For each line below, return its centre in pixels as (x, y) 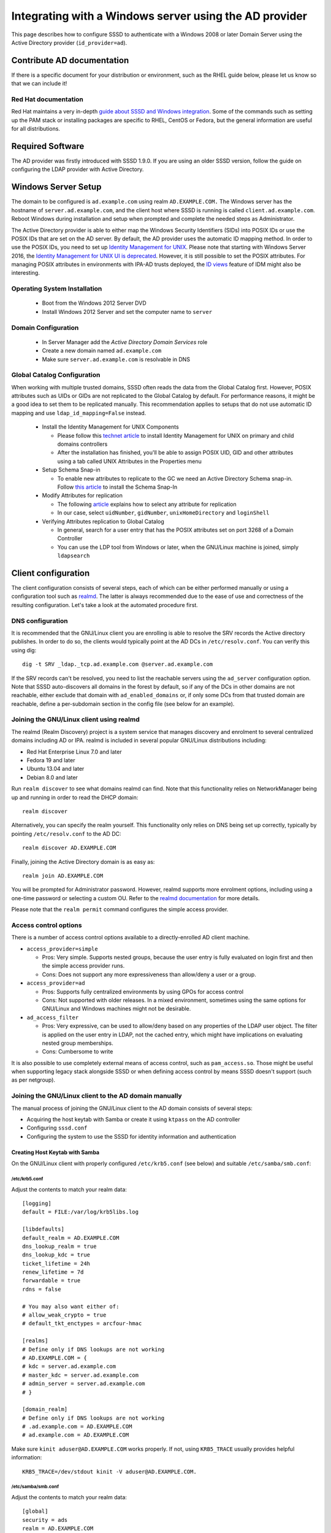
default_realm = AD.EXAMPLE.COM (71, 1238)
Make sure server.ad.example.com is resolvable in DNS (116, 359)
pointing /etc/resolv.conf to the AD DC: (66, 833)
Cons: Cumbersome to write (78, 1052)
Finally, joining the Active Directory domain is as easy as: (83, 862)
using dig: (24, 650)
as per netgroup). (33, 1080)
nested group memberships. (78, 1043)
